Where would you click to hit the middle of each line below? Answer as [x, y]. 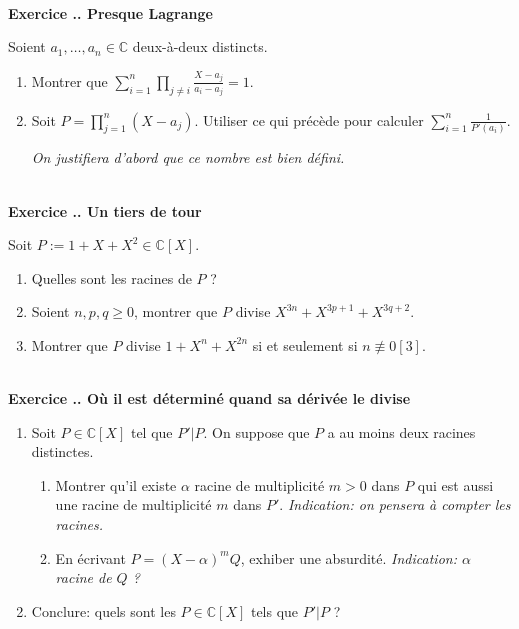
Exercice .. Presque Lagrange [110, 12]
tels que [274, 610]
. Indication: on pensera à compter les [395, 504]
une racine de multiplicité [133, 504]
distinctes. [62, 451]
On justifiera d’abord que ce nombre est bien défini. [188, 157]
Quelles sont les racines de [111, 277]
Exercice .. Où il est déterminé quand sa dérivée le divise [209, 398]
